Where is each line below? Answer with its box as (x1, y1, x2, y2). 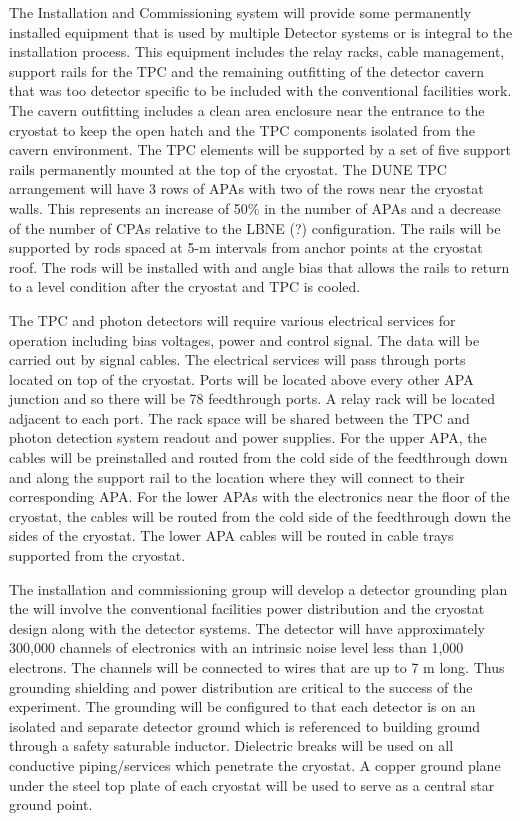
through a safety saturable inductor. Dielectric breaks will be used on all (9, 735, 454, 756)
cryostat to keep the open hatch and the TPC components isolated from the (9, 119, 475, 140)
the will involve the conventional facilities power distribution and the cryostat (9, 598, 485, 619)
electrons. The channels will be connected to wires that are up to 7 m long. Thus (9, 657, 505, 677)
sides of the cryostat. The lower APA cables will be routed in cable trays (9, 525, 454, 546)
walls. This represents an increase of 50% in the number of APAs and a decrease (9, 197, 501, 218)
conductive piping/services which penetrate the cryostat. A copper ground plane (9, 754, 501, 775)
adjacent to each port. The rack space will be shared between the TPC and (9, 407, 470, 428)
